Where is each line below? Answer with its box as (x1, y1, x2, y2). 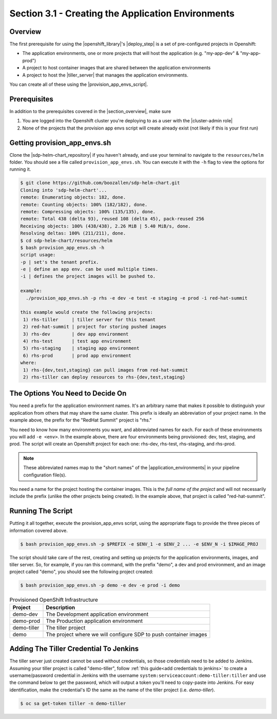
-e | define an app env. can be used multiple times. (20, 266, 159, 272)
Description (46, 604, 75, 611)
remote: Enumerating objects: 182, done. (20, 194, 126, 200)
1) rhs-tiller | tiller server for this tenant (23, 317, 156, 322)
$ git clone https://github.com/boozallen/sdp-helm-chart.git (20, 180, 180, 186)
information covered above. (9, 527, 68, 533)
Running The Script (9, 507, 73, 515)
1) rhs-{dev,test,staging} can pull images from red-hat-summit (23, 367, 188, 373)
